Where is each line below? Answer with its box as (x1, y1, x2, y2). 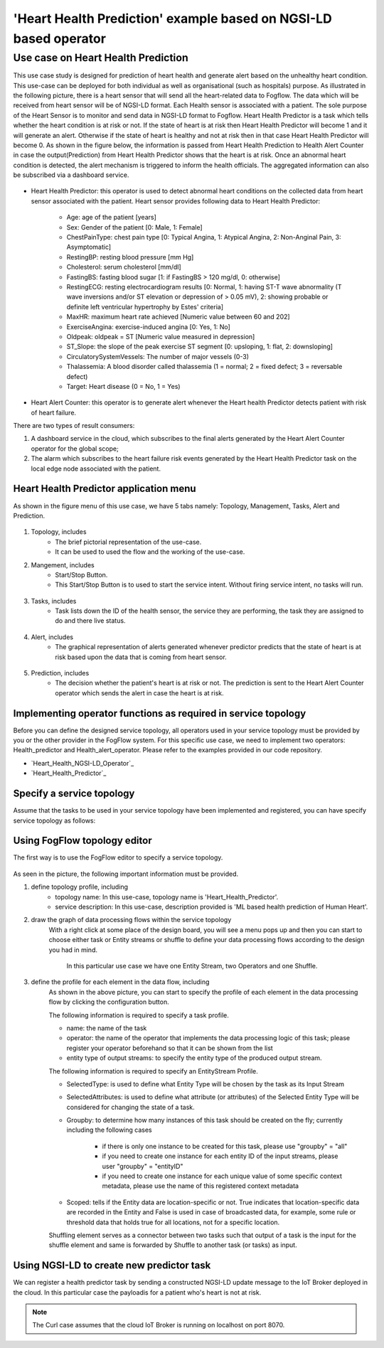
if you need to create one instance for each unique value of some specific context (102, 1172, 343, 1180)
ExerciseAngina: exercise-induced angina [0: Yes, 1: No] (66, 322, 230, 331)
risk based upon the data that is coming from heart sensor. (55, 653, 227, 661)
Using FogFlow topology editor (13, 835, 152, 847)
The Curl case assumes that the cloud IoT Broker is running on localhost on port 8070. (32, 1321, 285, 1330)
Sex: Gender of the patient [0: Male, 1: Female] (66, 223, 203, 231)
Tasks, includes (31, 597, 77, 605)
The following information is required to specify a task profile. (48, 1010, 229, 1020)
